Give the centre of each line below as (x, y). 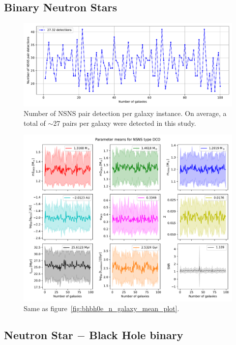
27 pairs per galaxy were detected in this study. (125, 123)
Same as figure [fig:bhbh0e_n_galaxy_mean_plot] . (102, 308)
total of (35, 123)
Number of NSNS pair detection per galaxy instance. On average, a (125, 113)
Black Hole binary (136, 335)
